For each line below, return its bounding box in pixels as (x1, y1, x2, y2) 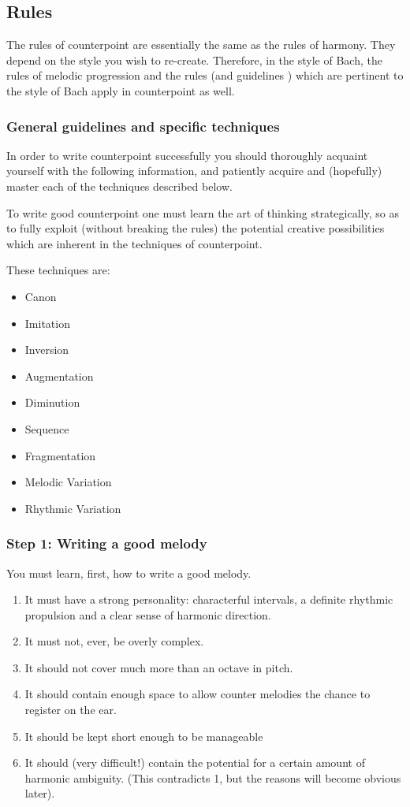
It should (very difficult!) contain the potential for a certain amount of (24, 754, 365, 771)
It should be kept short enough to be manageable (24, 727, 263, 744)
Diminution (24, 394, 80, 411)
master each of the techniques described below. (6, 177, 233, 194)
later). (24, 785, 55, 801)
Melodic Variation (24, 474, 112, 490)
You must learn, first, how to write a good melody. (6, 564, 252, 581)
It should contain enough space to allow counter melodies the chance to (24, 686, 371, 702)
